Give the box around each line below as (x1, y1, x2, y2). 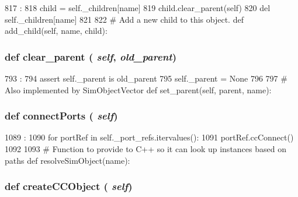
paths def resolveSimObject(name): (5, 154, 130, 166)
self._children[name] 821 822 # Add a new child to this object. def (5, 13, 244, 25)
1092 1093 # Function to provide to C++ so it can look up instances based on (5, 143, 286, 154)
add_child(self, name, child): (5, 24, 108, 37)
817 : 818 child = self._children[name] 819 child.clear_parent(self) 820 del (5, 2, 271, 13)
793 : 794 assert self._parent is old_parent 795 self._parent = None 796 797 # (5, 72, 287, 84)
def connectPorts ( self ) (5, 108, 118, 123)
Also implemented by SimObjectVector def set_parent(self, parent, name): (5, 83, 272, 96)
